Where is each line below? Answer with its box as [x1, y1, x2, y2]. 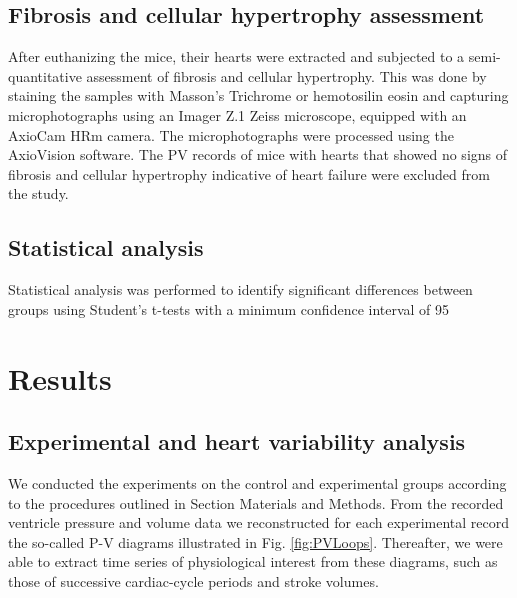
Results [8, 357, 112, 398]
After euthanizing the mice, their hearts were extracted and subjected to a [8, 46, 465, 67]
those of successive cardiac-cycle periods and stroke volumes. [8, 570, 379, 591]
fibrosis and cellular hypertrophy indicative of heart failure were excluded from [8, 163, 490, 184]
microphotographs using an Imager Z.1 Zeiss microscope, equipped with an [8, 104, 467, 125]
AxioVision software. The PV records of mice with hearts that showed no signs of [8, 144, 508, 165]
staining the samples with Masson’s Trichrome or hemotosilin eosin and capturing [8, 85, 509, 106]
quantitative [8, 65, 82, 86]
